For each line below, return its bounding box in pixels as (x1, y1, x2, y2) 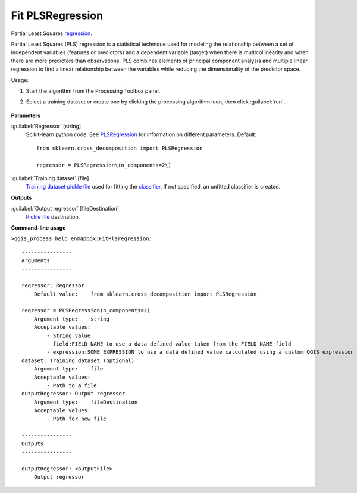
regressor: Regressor (21, 282, 84, 289)
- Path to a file (46, 382, 98, 389)
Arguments (21, 258, 50, 264)
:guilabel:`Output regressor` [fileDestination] (11, 205, 119, 212)
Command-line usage (11, 224, 66, 231)
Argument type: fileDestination (33, 398, 138, 406)
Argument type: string (33, 315, 110, 322)
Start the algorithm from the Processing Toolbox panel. (26, 87, 161, 95)
